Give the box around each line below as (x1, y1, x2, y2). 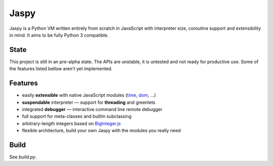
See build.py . (9, 154, 37, 160)
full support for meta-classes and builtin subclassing (22, 114, 131, 120)
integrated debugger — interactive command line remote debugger (22, 106, 163, 112)
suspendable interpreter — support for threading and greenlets (22, 99, 156, 105)
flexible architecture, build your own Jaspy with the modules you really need (22, 128, 181, 134)
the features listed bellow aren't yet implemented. (9, 66, 113, 72)
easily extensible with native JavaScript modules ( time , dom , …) (22, 92, 156, 98)
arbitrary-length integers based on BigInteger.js (22, 120, 121, 126)
